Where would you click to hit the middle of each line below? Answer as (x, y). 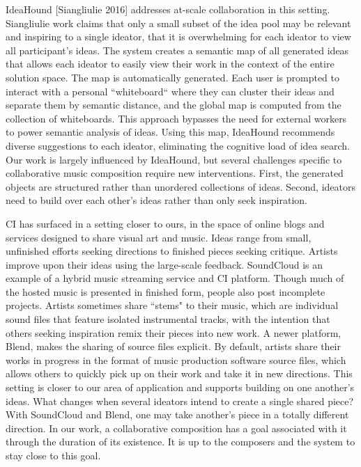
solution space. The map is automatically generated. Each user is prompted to (173, 77)
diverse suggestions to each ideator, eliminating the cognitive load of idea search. (178, 145)
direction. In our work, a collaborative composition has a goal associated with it (176, 428)
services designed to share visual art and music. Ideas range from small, (159, 237)
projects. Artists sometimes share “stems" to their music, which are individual (172, 305)
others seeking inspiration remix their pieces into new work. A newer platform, (174, 332)
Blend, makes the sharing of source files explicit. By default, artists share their (173, 346)
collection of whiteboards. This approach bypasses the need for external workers (176, 118)
